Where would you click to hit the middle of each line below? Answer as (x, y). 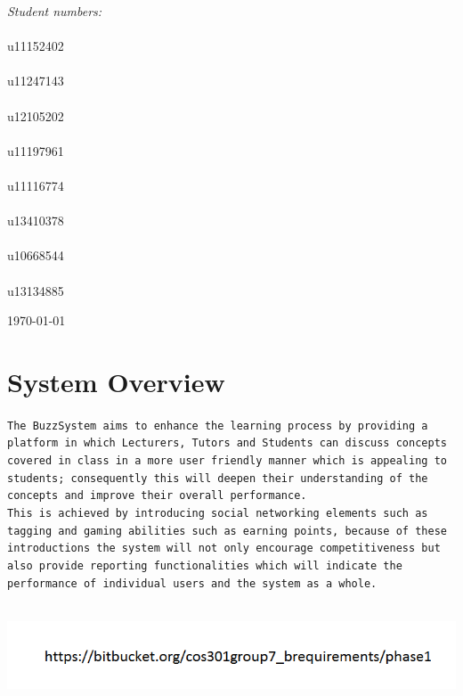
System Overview (116, 381)
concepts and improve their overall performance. (157, 496)
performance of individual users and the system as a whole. (192, 583)
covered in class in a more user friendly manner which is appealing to (227, 461)
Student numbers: (55, 11)
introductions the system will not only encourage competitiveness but (224, 549)
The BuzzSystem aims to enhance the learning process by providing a (218, 426)
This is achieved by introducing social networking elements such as (218, 514)
